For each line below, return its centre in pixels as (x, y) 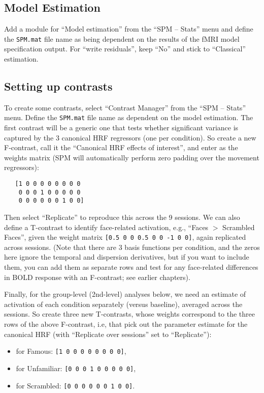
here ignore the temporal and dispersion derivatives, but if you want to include (127, 257)
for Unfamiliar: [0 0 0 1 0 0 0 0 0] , (76, 368)
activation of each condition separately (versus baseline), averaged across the (123, 304)
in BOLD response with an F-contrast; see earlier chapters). (97, 277)
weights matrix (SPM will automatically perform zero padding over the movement (132, 157)
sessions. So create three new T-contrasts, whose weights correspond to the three (129, 314)
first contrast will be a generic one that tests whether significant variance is (121, 128)
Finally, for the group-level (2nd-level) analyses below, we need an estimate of (125, 294)
